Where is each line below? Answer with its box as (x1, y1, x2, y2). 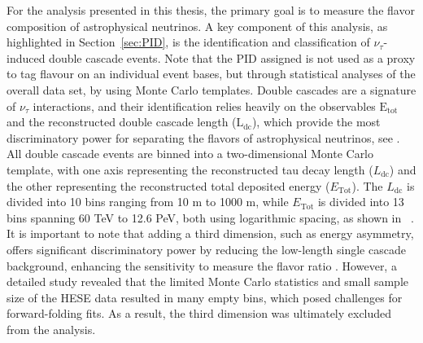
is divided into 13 (317, 193, 404, 210)
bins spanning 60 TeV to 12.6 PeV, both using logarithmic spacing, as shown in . (7, 209, 414, 226)
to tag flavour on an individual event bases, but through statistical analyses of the (7, 65, 416, 82)
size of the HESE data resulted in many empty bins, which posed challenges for (7, 288, 403, 306)
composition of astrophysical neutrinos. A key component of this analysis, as (7, 17, 388, 34)
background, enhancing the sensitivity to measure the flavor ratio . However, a (7, 257, 397, 274)
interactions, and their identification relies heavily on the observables (33, 97, 376, 114)
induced (7, 49, 46, 66)
